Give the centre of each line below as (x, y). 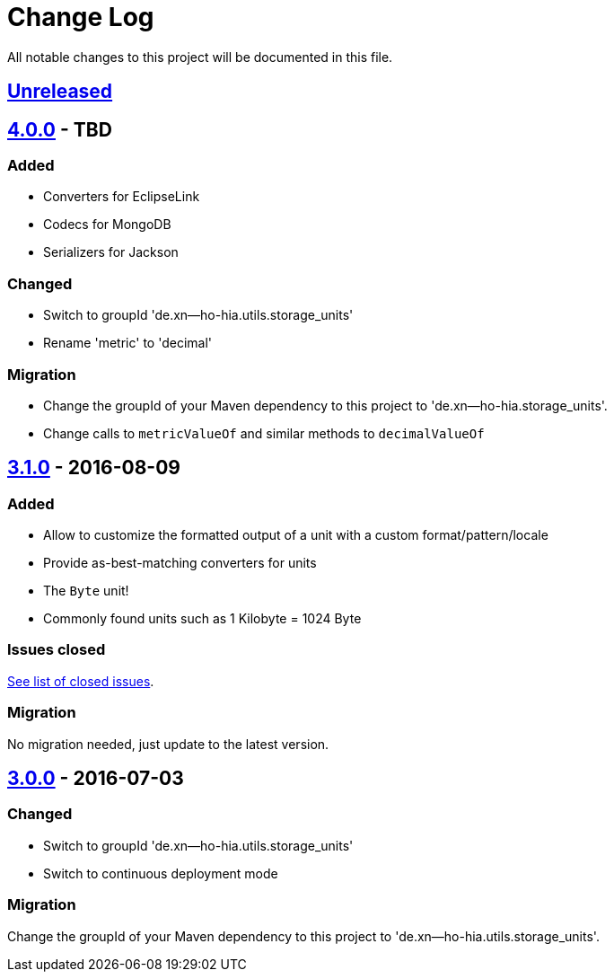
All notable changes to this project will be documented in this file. (200, 57)
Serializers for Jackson (111, 252)
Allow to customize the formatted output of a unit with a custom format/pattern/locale (296, 535)
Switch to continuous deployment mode (161, 873)
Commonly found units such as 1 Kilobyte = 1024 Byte (202, 619)
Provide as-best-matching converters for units (180, 563)
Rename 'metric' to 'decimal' (127, 343)
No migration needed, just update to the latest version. (168, 744)
